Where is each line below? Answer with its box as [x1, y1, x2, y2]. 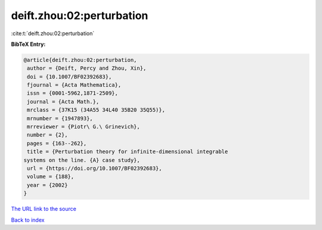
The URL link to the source [11, 206, 77, 213]
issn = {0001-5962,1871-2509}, [27, 90, 119, 97]
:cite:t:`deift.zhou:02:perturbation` [11, 30, 95, 37]
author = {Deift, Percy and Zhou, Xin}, [27, 65, 147, 72]
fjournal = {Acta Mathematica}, [27, 82, 122, 89]
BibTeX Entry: [11, 41, 46, 48]
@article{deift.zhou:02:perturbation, [23, 57, 137, 63]
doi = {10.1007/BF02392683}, [27, 73, 112, 80]
